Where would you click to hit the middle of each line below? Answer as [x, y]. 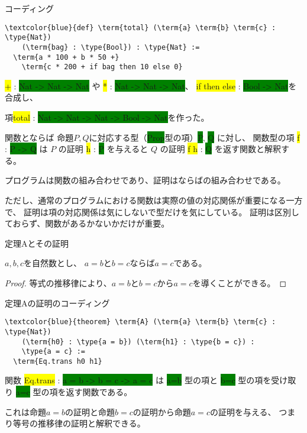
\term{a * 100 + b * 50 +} [66, 57]
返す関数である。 [99, 392]
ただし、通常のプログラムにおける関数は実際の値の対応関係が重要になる [146, 200]
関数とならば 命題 [39, 137]
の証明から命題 [162, 411]
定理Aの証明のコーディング [57, 303]
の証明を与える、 [243, 411]
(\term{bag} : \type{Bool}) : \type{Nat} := [111, 47]
